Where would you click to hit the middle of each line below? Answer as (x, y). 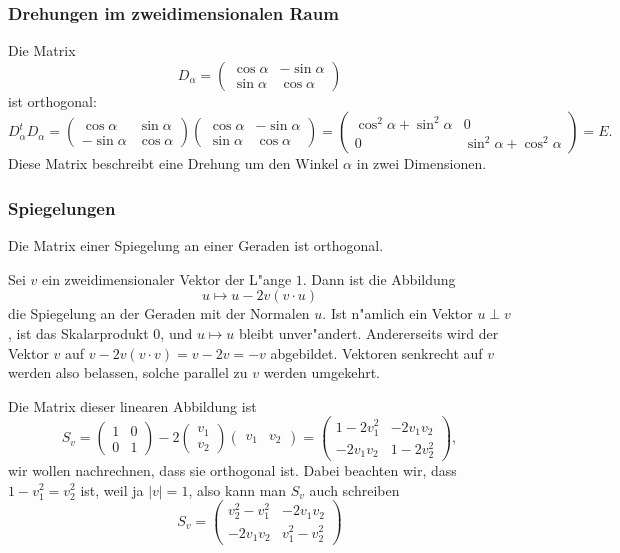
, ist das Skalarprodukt (78, 333)
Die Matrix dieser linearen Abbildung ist (132, 405)
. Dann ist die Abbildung (379, 278)
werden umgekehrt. (321, 372)
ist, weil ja (112, 489)
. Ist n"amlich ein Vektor (397, 313)
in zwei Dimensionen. (421, 163)
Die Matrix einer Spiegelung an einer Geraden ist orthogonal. (196, 245)
